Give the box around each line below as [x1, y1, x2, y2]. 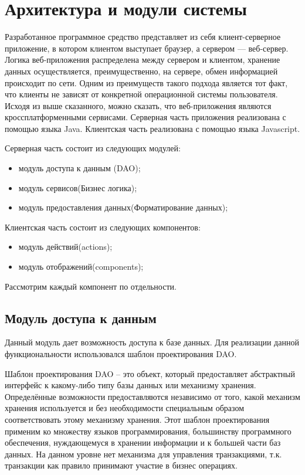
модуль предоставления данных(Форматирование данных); [18, 201, 228, 213]
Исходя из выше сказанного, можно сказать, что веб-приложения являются [5, 99, 272, 111]
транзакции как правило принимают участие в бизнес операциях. [5, 459, 238, 471]
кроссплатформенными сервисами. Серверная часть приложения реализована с [5, 111, 286, 123]
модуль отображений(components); [18, 260, 144, 273]
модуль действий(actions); [18, 240, 113, 253]
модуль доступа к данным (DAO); [18, 162, 141, 174]
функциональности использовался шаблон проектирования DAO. [5, 348, 237, 360]
